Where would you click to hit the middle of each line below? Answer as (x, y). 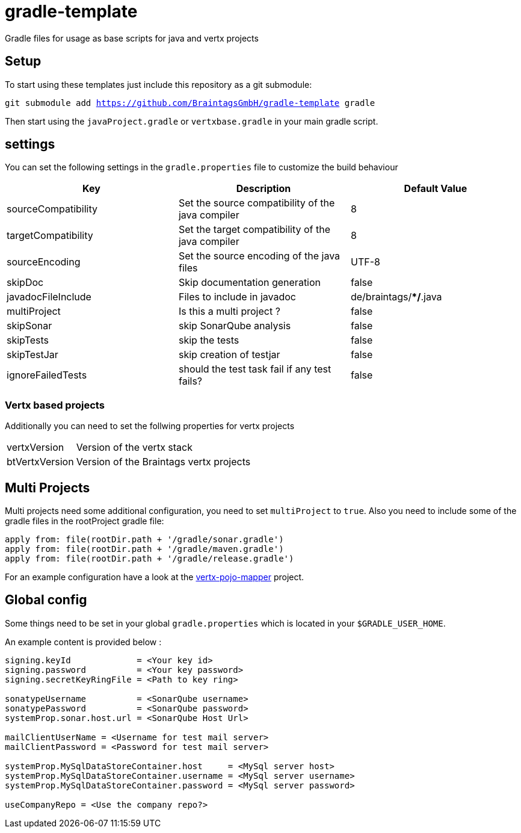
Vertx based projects (55, 405)
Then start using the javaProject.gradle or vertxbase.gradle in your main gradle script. (192, 121)
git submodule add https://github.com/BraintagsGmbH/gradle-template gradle (190, 103)
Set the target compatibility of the (254, 230)
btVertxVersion (40, 462)
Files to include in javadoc (237, 297)
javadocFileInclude (49, 297)
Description (264, 189)
